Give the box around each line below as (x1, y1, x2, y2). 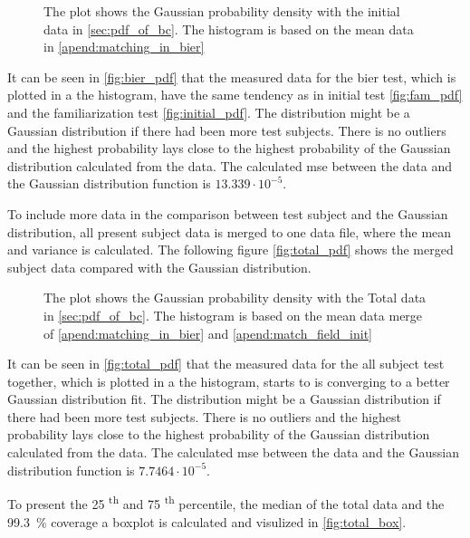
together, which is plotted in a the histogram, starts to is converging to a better (7, 371, 450, 390)
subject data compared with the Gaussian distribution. (7, 257, 312, 276)
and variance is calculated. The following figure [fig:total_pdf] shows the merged (7, 240, 454, 259)
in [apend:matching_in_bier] (43, 37, 205, 56)
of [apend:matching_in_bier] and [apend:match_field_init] (43, 323, 372, 342)
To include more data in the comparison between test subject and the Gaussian (7, 204, 448, 223)
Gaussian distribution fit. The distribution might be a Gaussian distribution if (7, 389, 441, 408)
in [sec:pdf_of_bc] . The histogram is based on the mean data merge (43, 305, 423, 324)
